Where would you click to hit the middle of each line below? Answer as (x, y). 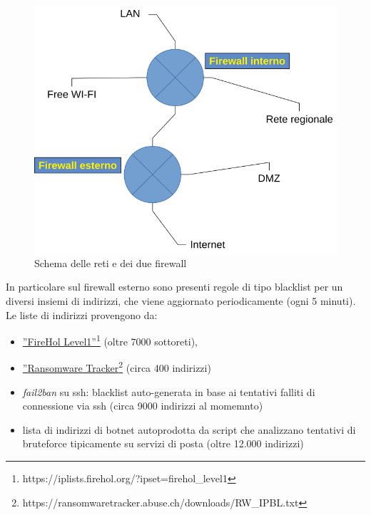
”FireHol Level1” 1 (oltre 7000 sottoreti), (110, 340)
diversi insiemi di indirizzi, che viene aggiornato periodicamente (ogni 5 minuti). (181, 300)
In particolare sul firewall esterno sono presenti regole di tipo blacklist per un (174, 287)
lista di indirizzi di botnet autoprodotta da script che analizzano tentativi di (189, 429)
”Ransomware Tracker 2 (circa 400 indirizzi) (117, 366)
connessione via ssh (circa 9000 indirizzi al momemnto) (143, 406)
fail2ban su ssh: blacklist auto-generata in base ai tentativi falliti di (169, 391)
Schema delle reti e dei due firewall (111, 262)
